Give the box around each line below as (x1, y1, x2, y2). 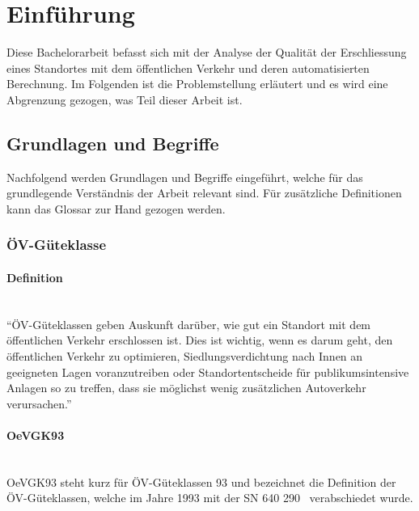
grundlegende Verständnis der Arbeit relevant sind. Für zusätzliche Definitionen (6, 184, 402, 201)
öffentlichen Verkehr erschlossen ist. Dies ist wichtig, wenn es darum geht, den (6, 332, 393, 348)
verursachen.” (6, 395, 72, 412)
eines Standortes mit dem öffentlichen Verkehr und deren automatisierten (6, 59, 370, 76)
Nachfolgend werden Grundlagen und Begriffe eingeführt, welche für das (6, 168, 363, 185)
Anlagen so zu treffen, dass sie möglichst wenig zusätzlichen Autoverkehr (6, 379, 366, 396)
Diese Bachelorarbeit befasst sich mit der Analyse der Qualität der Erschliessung (6, 44, 407, 61)
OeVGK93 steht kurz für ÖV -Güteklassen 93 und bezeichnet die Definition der (6, 473, 396, 490)
